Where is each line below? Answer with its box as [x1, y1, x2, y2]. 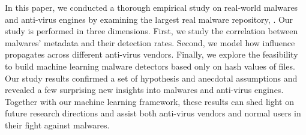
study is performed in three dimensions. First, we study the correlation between [5, 25, 298, 37]
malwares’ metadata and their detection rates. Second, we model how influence [5, 36, 295, 49]
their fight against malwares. [5, 118, 110, 131]
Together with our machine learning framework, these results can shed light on [5, 95, 294, 107]
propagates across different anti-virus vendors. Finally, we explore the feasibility [5, 48, 298, 61]
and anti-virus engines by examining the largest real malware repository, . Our [5, 13, 293, 25]
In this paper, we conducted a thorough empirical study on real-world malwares [5, 1, 298, 13]
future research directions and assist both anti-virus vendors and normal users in [5, 107, 301, 119]
